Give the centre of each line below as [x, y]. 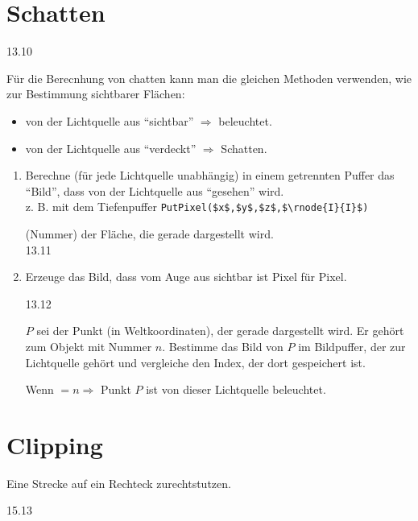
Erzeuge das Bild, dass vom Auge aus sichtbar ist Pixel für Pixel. [186, 277]
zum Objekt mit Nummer [89, 346]
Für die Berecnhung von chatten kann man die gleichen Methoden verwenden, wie [209, 78]
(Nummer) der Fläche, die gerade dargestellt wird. [149, 233]
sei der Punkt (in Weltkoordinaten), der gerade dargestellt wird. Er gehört [220, 331]
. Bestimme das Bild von [223, 346]
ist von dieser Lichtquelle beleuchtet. [236, 389]
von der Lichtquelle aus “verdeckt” [111, 148]
